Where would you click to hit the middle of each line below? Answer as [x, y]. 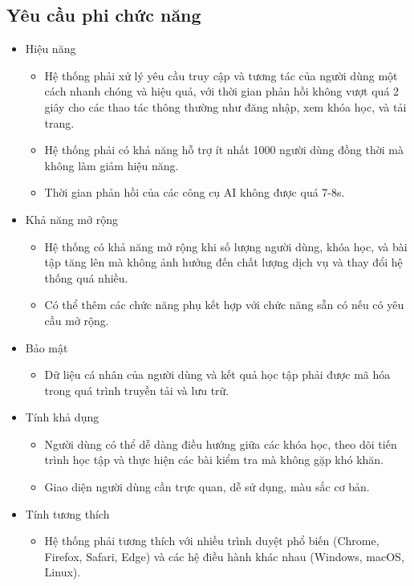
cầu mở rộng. [77, 320]
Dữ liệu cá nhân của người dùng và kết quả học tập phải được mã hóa [217, 374]
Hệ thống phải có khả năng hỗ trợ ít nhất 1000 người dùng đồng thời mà [224, 150]
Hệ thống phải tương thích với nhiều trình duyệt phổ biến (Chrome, [212, 541]
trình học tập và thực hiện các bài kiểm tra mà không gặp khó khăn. [214, 460]
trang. [59, 122]
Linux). [63, 572]
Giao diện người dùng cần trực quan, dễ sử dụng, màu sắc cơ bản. [207, 487]
